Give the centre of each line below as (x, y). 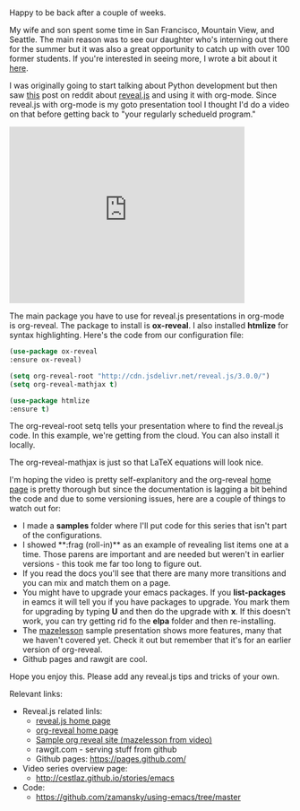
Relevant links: (36, 694)
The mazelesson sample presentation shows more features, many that (152, 631)
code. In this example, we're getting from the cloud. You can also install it (144, 436)
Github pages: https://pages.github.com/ (111, 759)
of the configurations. (62, 536)
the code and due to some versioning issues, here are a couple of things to (148, 499)
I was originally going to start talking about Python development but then (143, 86)
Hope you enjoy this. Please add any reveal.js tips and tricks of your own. (145, 676)
